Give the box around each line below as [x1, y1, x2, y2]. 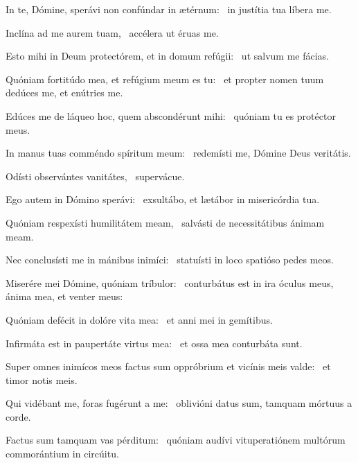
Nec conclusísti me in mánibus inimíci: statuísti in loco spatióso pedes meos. [6, 252, 334, 267]
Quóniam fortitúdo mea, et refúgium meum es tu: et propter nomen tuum [6, 71, 324, 86]
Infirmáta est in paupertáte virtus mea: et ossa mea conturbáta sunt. [6, 335, 303, 350]
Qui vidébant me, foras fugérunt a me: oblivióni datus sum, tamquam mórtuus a [6, 396, 352, 410]
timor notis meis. [6, 372, 78, 387]
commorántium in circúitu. [6, 446, 119, 461]
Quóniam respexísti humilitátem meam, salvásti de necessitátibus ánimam [6, 215, 325, 229]
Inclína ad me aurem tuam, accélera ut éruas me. [6, 25, 219, 40]
